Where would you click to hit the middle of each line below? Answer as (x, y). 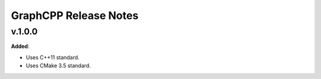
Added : (20, 46)
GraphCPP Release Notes (75, 15)
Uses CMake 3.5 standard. (59, 66)
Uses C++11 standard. (53, 57)
